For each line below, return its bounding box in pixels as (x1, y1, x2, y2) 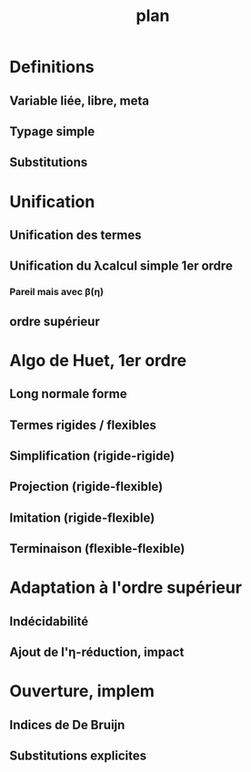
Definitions (9, 56, 95, 77)
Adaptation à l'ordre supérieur (9, 577, 243, 598)
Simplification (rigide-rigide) (9, 448, 176, 463)
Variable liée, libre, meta (9, 93, 150, 108)
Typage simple (9, 124, 95, 139)
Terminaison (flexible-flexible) (9, 541, 186, 556)
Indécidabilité (9, 614, 89, 629)
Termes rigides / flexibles (9, 417, 157, 432)
